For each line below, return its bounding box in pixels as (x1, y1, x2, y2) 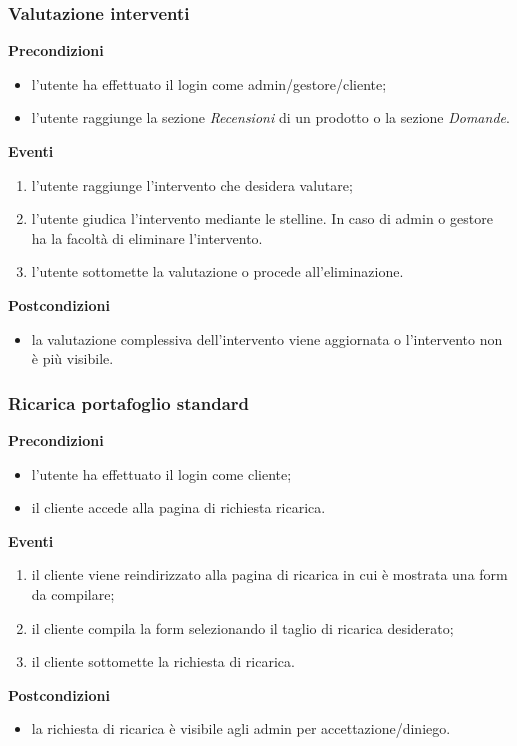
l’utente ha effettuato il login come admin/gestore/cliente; (31, 73, 387, 94)
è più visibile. (31, 348, 114, 369)
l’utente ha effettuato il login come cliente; (31, 463, 292, 484)
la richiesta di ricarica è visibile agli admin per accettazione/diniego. (31, 718, 451, 739)
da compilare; (31, 583, 115, 604)
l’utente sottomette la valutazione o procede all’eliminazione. (31, 261, 404, 282)
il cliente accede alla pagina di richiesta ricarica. (31, 497, 326, 518)
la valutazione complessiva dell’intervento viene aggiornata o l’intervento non (31, 328, 503, 349)
